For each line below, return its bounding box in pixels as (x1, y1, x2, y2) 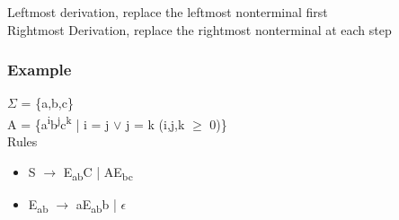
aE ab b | (75, 194, 117, 216)
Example (7, 58, 72, 81)
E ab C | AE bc (63, 162, 133, 183)
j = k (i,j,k (126, 114, 185, 133)
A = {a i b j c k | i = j (7, 112, 110, 133)
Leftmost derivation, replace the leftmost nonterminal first (7, 3, 328, 21)
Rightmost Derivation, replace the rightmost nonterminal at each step (7, 20, 392, 39)
